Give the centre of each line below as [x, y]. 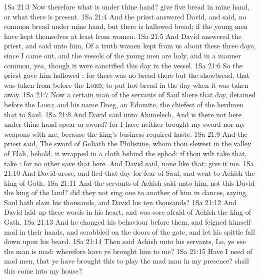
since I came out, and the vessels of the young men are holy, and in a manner [123, 55]
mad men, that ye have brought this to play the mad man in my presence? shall [126, 261]
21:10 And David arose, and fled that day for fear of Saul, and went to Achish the [129, 173]
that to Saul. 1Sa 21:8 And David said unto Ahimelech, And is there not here [123, 114]
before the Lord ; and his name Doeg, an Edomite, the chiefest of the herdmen [124, 104]
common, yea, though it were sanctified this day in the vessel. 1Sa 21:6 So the [123, 65]
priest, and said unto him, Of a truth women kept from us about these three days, [130, 46]
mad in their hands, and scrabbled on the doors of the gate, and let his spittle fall [129, 231]
